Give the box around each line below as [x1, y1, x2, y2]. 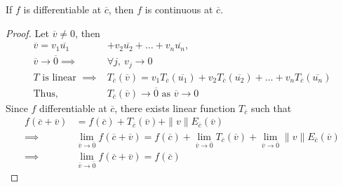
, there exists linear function [114, 100, 236, 115]
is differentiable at [23, 2, 102, 16]
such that [250, 100, 292, 115]
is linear [42, 72, 76, 83]
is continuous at [144, 2, 213, 16]
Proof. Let [6, 25, 49, 40]
